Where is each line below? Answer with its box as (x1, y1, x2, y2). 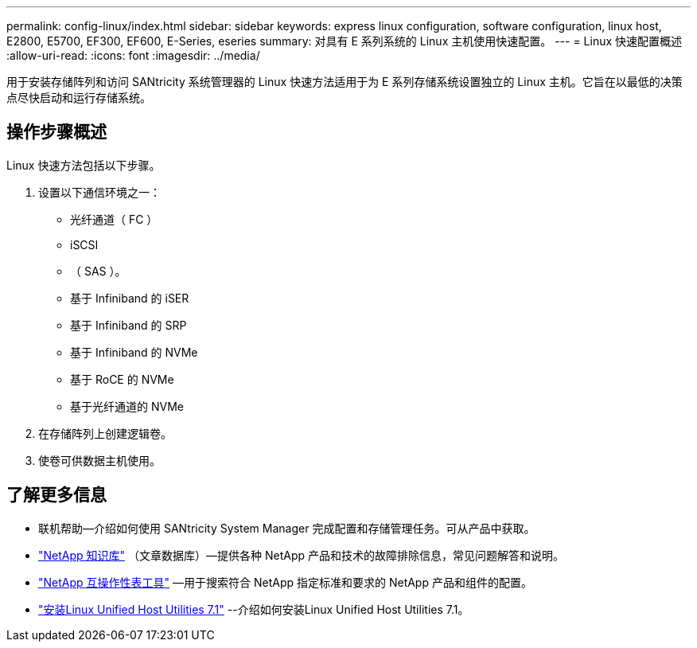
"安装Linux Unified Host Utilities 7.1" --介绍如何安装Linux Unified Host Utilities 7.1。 (38, 602, 469, 616)
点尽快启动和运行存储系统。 (6, 91, 151, 104)
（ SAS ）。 (70, 263, 127, 278)
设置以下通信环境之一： (38, 185, 161, 199)
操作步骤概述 (6, 122, 107, 142)
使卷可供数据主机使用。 (38, 453, 161, 467)
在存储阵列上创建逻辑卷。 (38, 426, 172, 440)
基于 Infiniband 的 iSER (70, 291, 189, 305)
